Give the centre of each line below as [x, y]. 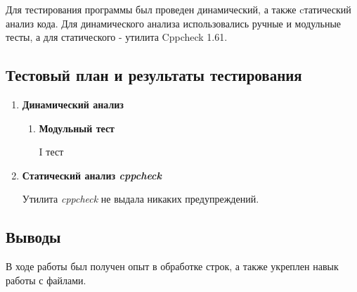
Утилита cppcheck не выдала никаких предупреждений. [141, 199]
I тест [51, 152]
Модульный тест [77, 128]
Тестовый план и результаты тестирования [154, 75]
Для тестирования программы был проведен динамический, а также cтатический [178, 9]
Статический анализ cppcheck [92, 175]
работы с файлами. [46, 280]
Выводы [33, 237]
